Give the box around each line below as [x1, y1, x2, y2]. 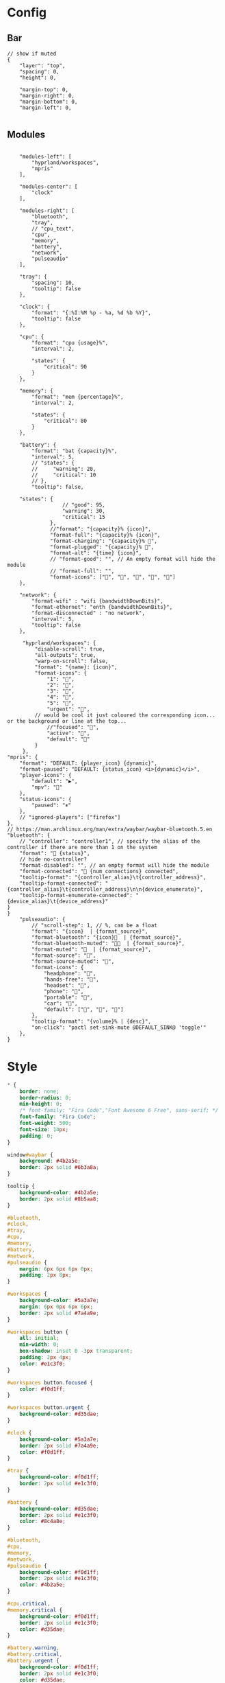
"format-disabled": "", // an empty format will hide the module [19, 861, 210, 869]
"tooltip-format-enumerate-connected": [19, 892, 133, 898]
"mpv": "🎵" [31, 784, 63, 791]
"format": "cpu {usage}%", [31, 339, 109, 346]
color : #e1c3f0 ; [19, 1360, 66, 1367]
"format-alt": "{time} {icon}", [50, 549, 142, 557]
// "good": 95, [62, 501, 106, 509]
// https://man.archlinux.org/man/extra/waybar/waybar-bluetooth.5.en [7, 826, 213, 833]
